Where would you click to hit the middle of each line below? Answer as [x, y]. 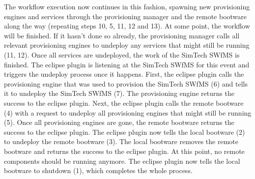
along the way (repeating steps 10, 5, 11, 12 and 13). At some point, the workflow [127, 26]
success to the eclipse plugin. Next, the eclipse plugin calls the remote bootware [124, 103]
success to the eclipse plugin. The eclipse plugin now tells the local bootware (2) [125, 132]
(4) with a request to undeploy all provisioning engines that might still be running [128, 112]
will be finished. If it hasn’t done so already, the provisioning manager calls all [122, 35]
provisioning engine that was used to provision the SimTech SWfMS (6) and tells [126, 83]
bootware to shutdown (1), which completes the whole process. [98, 170]
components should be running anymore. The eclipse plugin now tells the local [122, 161]
